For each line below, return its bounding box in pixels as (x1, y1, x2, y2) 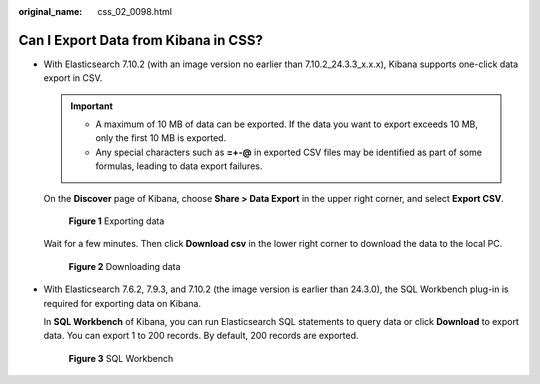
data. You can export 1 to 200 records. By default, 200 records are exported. (43, 330, 359, 342)
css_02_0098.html (97, 6, 172, 17)
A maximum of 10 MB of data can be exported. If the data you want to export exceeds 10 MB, (95, 118, 479, 130)
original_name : (18, 6, 83, 17)
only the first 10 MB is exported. (95, 132, 227, 144)
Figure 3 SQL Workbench (68, 352, 174, 364)
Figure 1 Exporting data (68, 215, 165, 227)
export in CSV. (43, 72, 103, 84)
